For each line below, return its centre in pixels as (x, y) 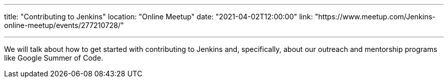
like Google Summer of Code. (54, 58)
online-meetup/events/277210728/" (64, 25)
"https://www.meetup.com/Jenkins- (375, 17)
